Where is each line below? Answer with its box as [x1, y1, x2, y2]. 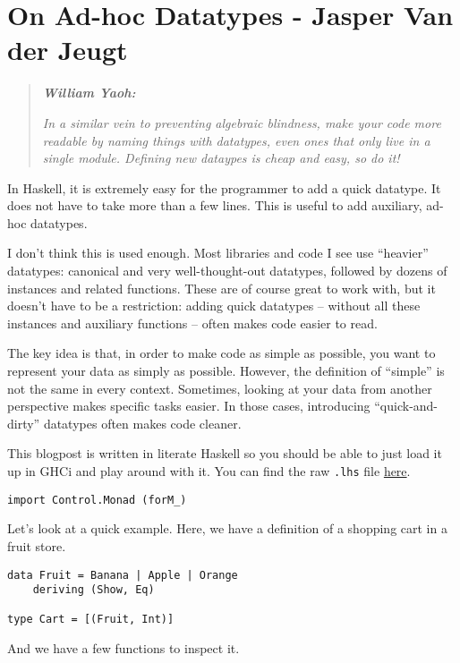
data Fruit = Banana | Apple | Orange [7, 568, 238, 582]
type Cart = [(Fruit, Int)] [7, 613, 175, 626]
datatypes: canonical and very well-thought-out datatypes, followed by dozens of [7, 261, 447, 280]
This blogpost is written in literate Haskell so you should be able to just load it [7, 444, 442, 463]
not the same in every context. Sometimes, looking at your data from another [7, 378, 432, 397]
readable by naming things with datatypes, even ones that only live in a [42, 131, 430, 149]
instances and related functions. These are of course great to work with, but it [7, 278, 436, 297]
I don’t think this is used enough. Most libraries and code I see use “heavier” [7, 243, 429, 262]
